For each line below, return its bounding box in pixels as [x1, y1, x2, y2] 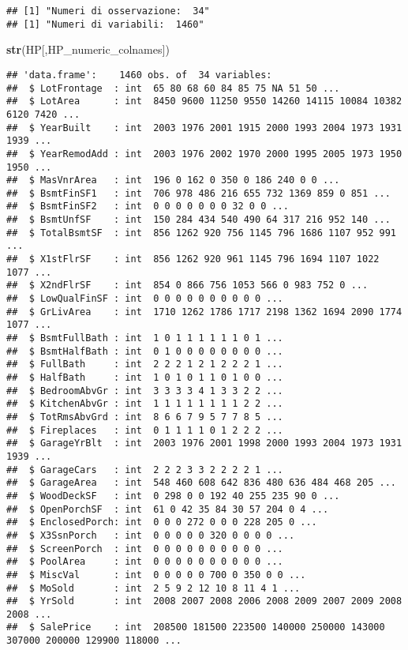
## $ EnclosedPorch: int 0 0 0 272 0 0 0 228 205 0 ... [6, 517, 317, 528]
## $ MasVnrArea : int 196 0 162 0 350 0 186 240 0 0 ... [6, 175, 340, 186]
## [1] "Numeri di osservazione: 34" [6, 6, 210, 17]
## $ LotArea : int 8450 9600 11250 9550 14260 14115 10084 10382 [6, 96, 402, 107]
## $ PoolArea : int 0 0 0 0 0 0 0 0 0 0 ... [6, 556, 283, 568]
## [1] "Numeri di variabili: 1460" [6, 18, 204, 30]
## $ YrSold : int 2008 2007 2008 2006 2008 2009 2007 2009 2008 [6, 596, 402, 607]
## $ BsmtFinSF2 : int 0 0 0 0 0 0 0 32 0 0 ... [6, 201, 289, 212]
